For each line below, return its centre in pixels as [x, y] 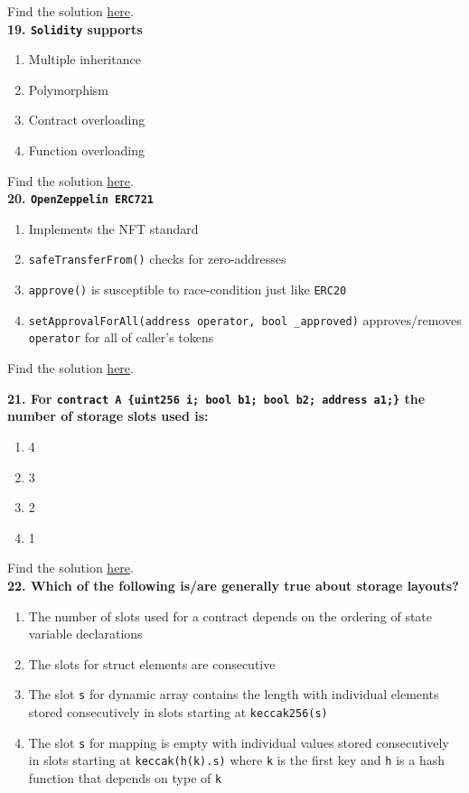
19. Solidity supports [75, 28]
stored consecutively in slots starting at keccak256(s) [178, 711]
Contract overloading [87, 120]
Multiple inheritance [84, 59]
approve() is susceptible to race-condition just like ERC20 [188, 289]
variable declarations [85, 634]
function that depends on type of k [125, 777]
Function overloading [87, 150]
